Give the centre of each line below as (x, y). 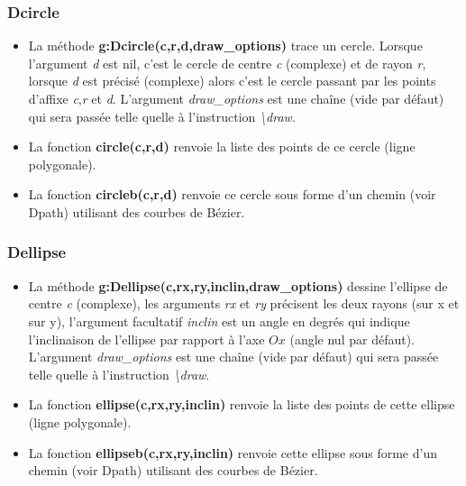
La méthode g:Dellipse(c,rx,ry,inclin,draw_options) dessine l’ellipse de (238, 285)
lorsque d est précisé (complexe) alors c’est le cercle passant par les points (232, 81)
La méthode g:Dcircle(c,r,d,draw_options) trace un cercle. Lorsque (225, 46)
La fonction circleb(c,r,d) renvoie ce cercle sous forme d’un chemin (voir (232, 194)
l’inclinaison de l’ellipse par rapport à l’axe (146, 339)
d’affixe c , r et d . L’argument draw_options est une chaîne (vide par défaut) (236, 98)
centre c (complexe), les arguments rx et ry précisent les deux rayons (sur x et (244, 303)
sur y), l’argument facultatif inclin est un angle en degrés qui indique (219, 321)
